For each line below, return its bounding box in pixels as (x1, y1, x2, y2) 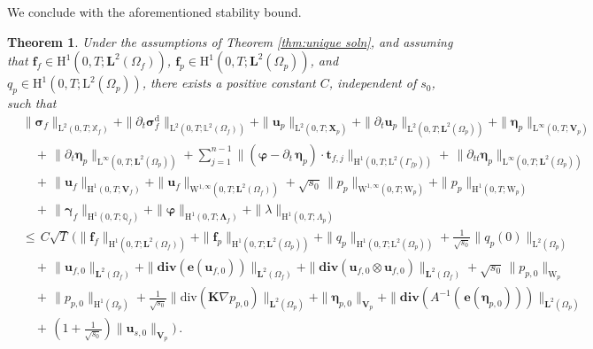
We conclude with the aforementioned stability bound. (7, 3, 302, 20)
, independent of (328, 74, 417, 92)
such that (7, 93, 57, 112)
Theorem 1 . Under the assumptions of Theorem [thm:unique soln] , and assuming (7, 32, 453, 50)
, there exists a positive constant (142, 74, 316, 92)
